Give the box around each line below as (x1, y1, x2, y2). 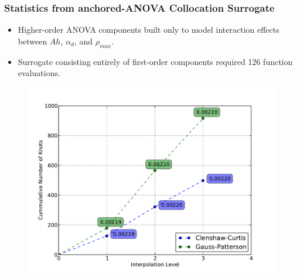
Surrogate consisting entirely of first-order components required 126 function (18, 55, 293, 67)
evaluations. (18, 67, 60, 79)
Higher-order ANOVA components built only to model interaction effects (18, 23, 279, 36)
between (18, 35, 47, 47)
